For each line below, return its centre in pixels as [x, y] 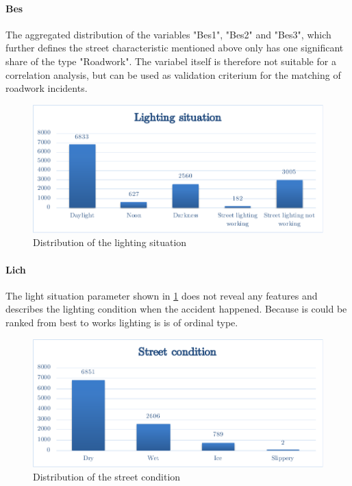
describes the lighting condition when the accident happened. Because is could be [176, 309]
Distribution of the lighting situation [110, 242]
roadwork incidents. [47, 88]
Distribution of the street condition [107, 477]
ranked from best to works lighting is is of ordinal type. [122, 323]
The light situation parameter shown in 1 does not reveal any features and [162, 295]
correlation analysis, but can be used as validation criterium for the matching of [173, 74]
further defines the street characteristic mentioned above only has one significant [175, 48]
